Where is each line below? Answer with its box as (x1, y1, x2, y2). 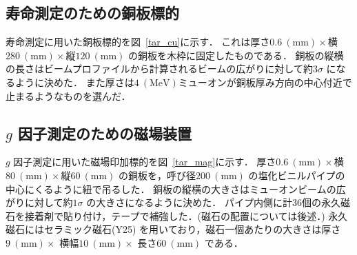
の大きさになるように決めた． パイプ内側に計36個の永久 (86, 195, 340, 210)
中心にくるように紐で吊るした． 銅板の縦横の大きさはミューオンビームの (6, 181, 336, 196)
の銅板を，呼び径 (119, 167, 196, 182)
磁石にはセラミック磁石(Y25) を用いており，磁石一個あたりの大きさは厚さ (6, 222, 341, 236)
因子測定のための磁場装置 (18, 122, 192, 143)
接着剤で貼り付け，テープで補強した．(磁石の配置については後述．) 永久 (24, 208, 348, 223)
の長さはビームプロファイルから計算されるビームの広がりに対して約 (6, 61, 313, 76)
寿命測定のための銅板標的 (6, 2, 179, 23)
